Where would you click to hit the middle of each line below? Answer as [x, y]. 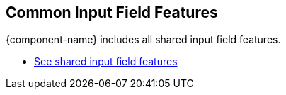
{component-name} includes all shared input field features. [143, 40]
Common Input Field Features [112, 12]
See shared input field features [106, 62]
